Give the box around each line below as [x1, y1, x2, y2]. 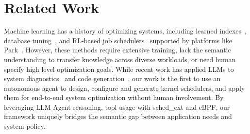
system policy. [4, 121, 46, 131]
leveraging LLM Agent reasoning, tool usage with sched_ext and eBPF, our [4, 101, 230, 112]
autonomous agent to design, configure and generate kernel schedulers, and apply [4, 83, 245, 93]
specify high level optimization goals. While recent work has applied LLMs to [4, 64, 234, 74]
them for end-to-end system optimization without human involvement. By [4, 92, 224, 102]
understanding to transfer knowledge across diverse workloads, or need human [4, 54, 236, 64]
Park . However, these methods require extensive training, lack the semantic [4, 45, 231, 55]
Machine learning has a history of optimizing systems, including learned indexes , [4, 26, 247, 36]
